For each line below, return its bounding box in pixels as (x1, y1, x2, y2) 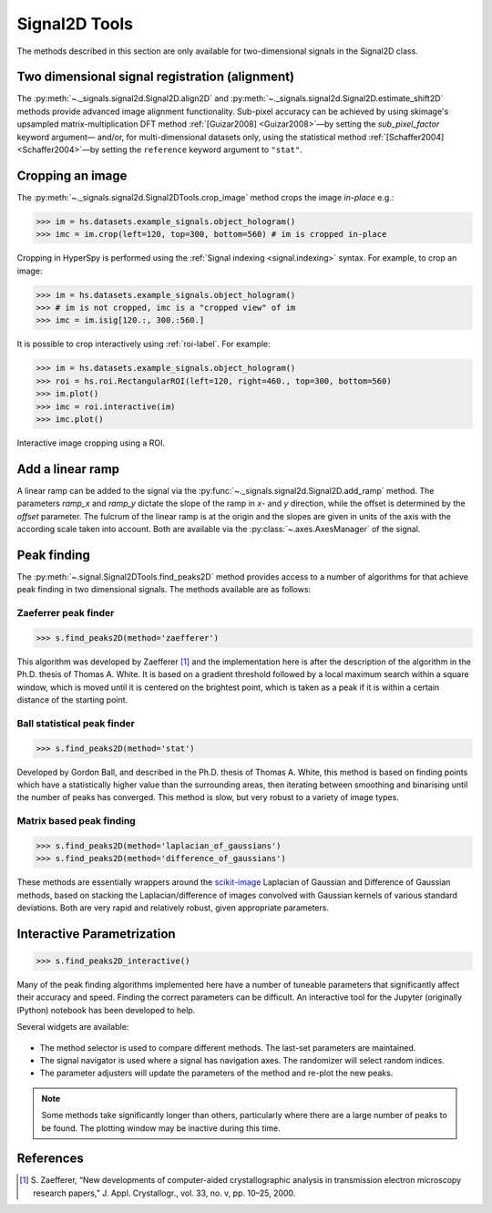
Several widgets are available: (16, 1022, 129, 1033)
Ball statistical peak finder (16, 716, 136, 729)
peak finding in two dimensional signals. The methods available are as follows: (16, 584, 312, 595)
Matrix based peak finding (16, 815, 136, 828)
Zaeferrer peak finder (16, 607, 115, 620)
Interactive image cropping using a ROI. (16, 437, 166, 448)
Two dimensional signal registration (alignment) (16, 69, 295, 85)
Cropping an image (16, 168, 128, 183)
